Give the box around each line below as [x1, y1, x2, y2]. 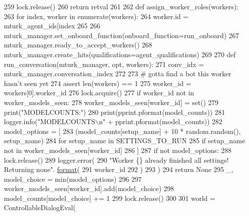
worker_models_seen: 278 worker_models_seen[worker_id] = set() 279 [4, 97, 219, 107]
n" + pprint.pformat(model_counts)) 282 [99, 116, 223, 127]
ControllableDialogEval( [4, 202, 76, 213]
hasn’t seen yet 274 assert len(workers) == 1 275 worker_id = [4, 78, 191, 88]
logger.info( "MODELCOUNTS [4, 116, 95, 127]
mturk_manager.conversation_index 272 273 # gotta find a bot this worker [4, 68, 231, 79]
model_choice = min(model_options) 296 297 [4, 173, 142, 184]
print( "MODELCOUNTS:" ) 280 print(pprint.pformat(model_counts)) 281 [4, 107, 225, 117]
